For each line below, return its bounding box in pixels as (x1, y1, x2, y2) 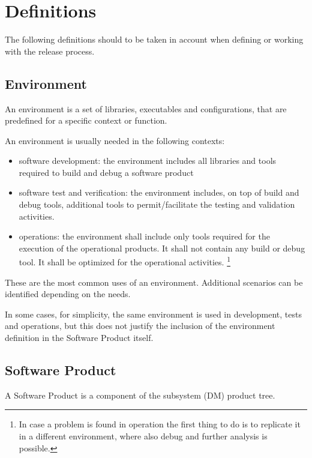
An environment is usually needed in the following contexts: (5, 134, 225, 146)
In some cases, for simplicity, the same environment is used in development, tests (5, 307, 302, 320)
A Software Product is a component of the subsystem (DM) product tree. (5, 388, 275, 401)
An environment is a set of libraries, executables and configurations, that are (5, 102, 287, 115)
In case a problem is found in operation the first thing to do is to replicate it (19, 418, 301, 430)
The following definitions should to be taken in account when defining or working (5, 33, 304, 46)
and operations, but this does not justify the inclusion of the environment (5, 319, 275, 332)
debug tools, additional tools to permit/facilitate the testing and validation (19, 198, 295, 211)
